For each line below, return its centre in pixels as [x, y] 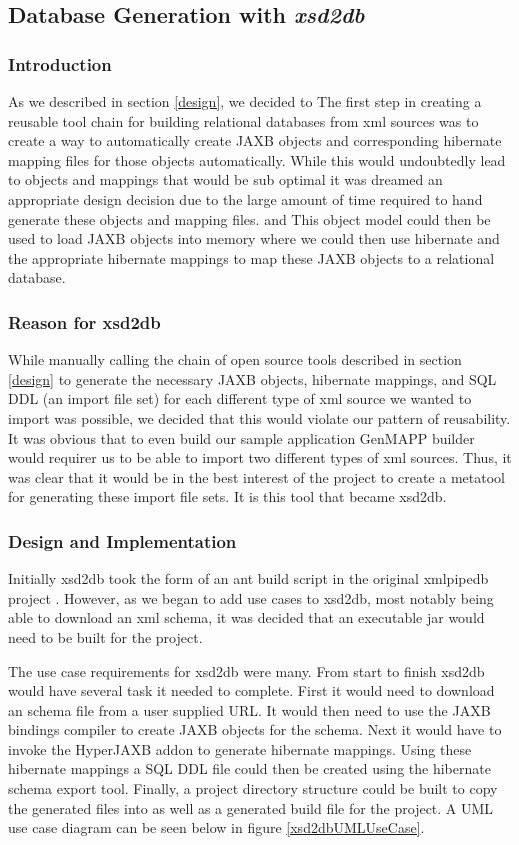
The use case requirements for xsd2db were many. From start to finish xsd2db [246, 670]
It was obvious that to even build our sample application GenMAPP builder [241, 437]
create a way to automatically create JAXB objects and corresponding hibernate [255, 140]
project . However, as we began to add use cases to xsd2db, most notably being [251, 597]
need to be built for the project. [105, 636]
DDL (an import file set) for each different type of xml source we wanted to [240, 398]
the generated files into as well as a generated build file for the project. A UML [251, 807]
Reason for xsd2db [84, 321]
